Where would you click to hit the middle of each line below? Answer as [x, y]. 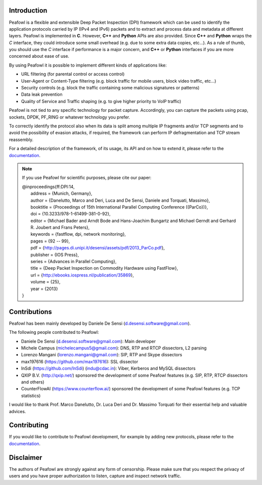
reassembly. [21, 139]
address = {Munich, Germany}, [62, 193]
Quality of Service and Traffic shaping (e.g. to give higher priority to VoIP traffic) [101, 101]
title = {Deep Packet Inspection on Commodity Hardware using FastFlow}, [104, 268]
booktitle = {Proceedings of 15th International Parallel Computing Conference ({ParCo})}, [119, 207]
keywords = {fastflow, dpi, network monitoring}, [78, 234]
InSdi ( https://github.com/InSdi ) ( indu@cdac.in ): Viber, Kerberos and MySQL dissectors [108, 368]
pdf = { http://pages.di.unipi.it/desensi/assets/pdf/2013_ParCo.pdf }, [98, 248]
